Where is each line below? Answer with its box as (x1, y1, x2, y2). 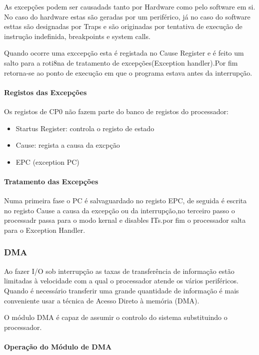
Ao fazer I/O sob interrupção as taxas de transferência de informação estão (4, 265, 234, 276)
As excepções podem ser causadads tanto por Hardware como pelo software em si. (4, 2, 255, 12)
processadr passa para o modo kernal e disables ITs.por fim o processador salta (4, 215, 246, 225)
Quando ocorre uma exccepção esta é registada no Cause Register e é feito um (4, 48, 244, 58)
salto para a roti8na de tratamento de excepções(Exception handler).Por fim (4, 57, 238, 68)
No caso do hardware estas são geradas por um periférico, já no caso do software (4, 11, 250, 22)
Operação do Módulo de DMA (4, 341, 112, 351)
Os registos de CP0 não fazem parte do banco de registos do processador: (4, 106, 228, 116)
